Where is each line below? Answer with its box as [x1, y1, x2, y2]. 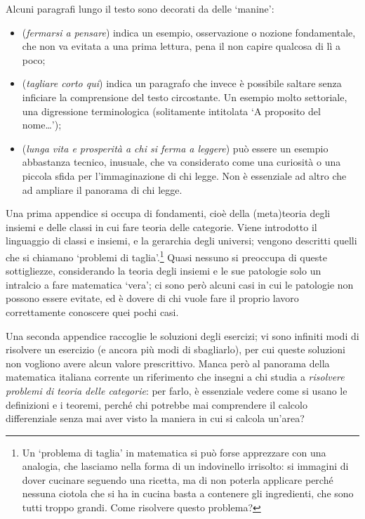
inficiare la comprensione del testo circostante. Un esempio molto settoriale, [22, 89, 347, 104]
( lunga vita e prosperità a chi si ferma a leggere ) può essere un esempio [22, 140, 328, 155]
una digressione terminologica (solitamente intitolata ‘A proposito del [22, 103, 321, 118]
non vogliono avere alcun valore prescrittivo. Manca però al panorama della [6, 355, 330, 370]
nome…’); [22, 117, 62, 132]
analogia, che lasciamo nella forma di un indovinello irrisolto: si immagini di [22, 459, 349, 473]
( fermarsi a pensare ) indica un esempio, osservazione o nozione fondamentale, [22, 25, 356, 39]
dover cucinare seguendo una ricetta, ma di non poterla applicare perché [22, 472, 333, 487]
